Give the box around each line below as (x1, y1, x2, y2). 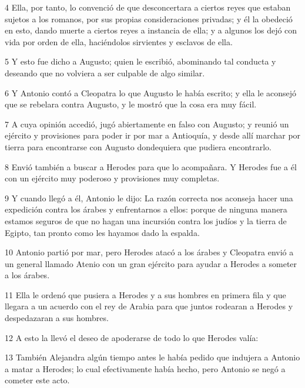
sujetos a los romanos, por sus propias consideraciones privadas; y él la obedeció (5, 12, 293, 25)
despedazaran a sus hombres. (5, 312, 109, 324)
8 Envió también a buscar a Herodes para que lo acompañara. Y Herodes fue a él (5, 160, 297, 173)
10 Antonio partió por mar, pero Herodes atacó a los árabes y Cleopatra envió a (5, 246, 294, 258)
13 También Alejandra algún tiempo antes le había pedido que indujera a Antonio (5, 351, 300, 363)
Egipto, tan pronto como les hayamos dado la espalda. (5, 226, 200, 238)
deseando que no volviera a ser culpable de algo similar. (5, 66, 205, 79)
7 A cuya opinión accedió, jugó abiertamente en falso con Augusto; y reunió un (5, 117, 289, 130)
